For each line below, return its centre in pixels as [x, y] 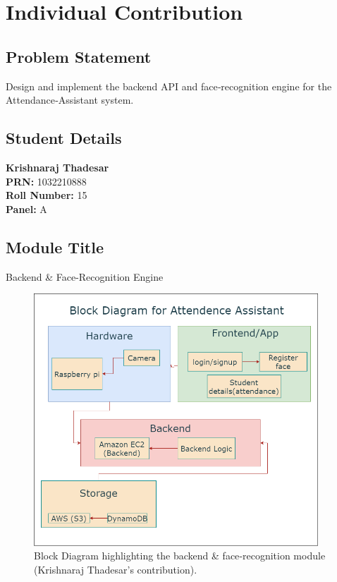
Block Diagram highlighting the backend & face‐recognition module [180, 556]
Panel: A [26, 208]
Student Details [64, 138]
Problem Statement [79, 56]
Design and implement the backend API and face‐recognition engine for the [169, 86]
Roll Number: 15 [47, 195]
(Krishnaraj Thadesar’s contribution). [116, 569]
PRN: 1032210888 [46, 181]
